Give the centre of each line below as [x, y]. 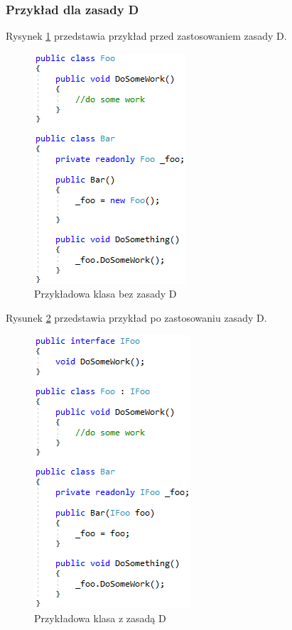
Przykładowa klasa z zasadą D [100, 618]
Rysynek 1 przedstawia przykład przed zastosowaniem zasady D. [146, 36]
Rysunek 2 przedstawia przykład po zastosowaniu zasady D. [136, 317]
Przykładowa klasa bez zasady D [106, 294]
